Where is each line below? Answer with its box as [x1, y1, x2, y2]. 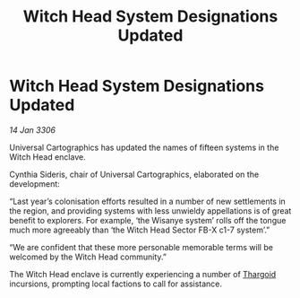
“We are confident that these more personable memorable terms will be [9, 241, 273, 252]
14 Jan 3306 [9, 124, 56, 136]
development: [9, 178, 60, 189]
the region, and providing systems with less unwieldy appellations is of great [9, 205, 292, 216]
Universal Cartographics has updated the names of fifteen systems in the [9, 142, 279, 153]
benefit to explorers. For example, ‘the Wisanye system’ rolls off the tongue [9, 215, 287, 225]
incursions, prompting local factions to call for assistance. [9, 278, 222, 289]
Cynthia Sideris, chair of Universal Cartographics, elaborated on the [9, 169, 260, 180]
